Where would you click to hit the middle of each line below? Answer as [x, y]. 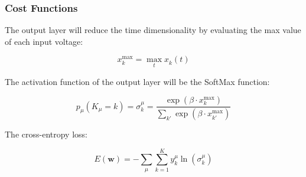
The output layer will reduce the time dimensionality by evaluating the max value [153, 30]
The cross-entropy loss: [46, 134]
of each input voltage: [44, 41]
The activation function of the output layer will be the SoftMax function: [137, 81]
